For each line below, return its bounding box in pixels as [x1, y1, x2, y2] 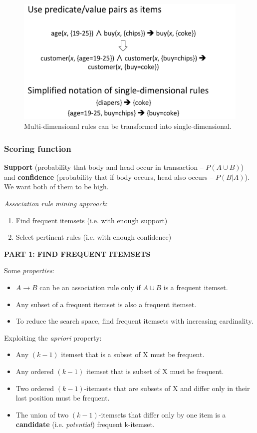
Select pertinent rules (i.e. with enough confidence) [15, 232, 172, 242]
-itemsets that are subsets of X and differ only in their [84, 383, 250, 393]
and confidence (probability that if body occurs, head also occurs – [4, 171, 214, 182]
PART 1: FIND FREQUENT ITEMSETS [4, 248, 151, 259]
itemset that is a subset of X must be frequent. [61, 349, 205, 360]
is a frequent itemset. [163, 282, 228, 293]
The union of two [15, 409, 69, 420]
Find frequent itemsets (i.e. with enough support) [15, 215, 168, 225]
